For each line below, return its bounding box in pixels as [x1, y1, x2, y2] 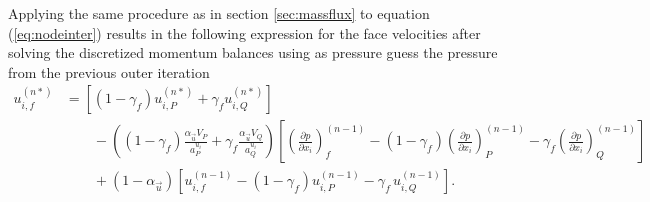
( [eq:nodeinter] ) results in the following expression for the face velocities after [8, 22, 481, 43]
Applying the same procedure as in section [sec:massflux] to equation [8, 3, 430, 23]
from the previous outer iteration [8, 61, 210, 82]
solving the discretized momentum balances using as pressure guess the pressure [8, 42, 498, 63]
